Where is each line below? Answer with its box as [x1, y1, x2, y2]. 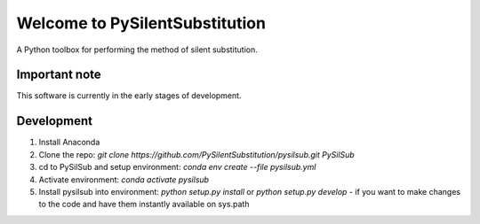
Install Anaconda [38, 137, 100, 148]
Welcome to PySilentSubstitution [16, 13, 267, 33]
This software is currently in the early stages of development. [16, 90, 242, 101]
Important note [16, 67, 101, 82]
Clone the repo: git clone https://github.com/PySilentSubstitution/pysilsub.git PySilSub [38, 149, 355, 159]
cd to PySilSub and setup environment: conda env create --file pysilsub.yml [38, 162, 316, 173]
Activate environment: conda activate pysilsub [38, 174, 209, 185]
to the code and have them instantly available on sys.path [38, 199, 250, 210]
